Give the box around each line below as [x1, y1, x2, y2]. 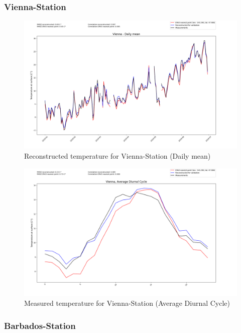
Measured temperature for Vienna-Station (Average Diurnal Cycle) [24, 298, 230, 308]
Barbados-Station [4, 319, 76, 331]
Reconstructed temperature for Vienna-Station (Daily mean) [24, 151, 211, 161]
